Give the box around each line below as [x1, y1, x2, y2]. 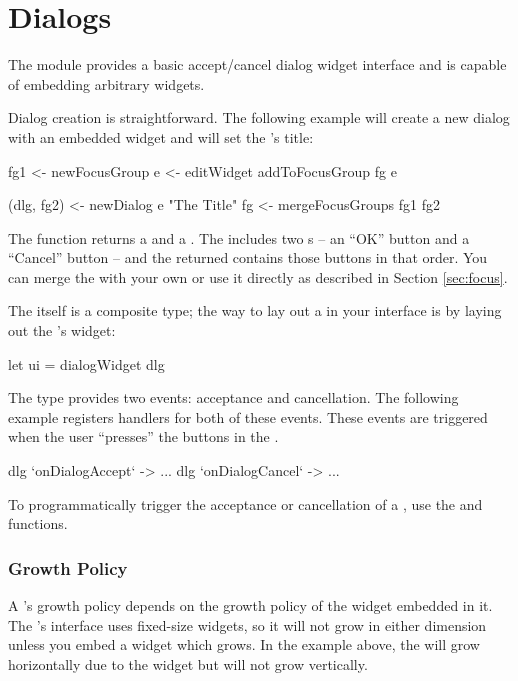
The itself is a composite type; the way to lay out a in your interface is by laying [8, 300, 502, 321]
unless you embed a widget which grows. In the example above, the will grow [8, 634, 480, 655]
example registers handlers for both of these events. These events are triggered [8, 406, 488, 427]
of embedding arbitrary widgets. [8, 73, 205, 94]
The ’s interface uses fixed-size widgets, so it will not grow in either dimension [8, 614, 487, 635]
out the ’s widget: [8, 320, 116, 341]
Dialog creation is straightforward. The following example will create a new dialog [8, 107, 510, 128]
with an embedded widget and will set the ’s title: [8, 126, 314, 147]
